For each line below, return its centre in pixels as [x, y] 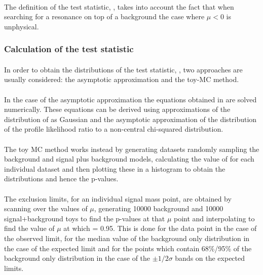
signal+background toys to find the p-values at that [85, 218]
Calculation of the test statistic [69, 49]
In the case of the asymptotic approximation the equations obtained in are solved [130, 99]
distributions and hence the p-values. [61, 179]
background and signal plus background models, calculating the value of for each [129, 159]
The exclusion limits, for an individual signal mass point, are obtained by [118, 198]
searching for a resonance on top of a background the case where [104, 16]
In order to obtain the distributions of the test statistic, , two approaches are [123, 69]
